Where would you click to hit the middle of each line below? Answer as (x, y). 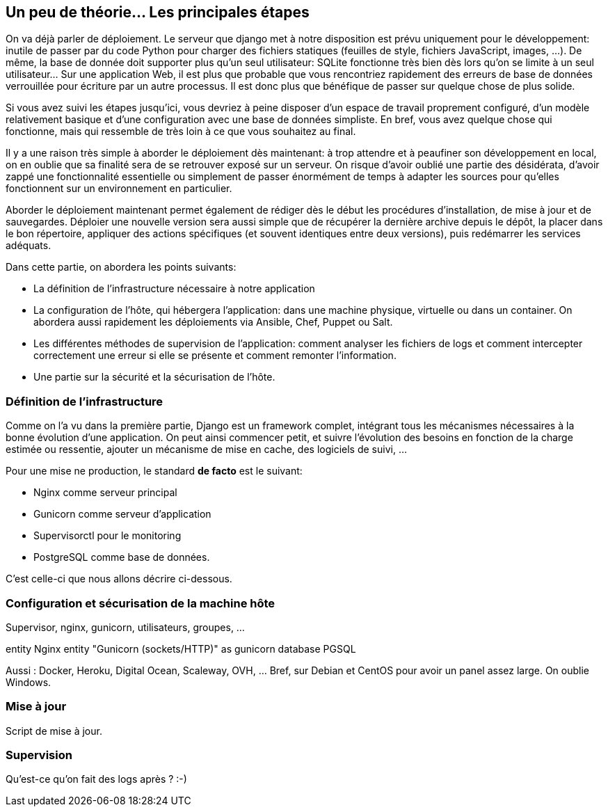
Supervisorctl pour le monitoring (107, 536)
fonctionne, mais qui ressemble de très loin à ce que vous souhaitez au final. (181, 132)
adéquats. (29, 246)
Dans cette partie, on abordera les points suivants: (121, 267)
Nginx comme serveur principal (105, 493)
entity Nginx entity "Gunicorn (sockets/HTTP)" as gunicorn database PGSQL (181, 648)
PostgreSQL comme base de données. (122, 557)
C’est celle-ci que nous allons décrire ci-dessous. (119, 579)
